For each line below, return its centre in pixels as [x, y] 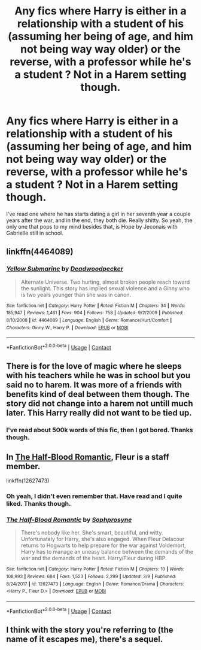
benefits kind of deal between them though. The [98, 394]
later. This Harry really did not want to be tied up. [99, 413]
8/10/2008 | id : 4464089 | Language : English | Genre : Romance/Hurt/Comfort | [89, 320]
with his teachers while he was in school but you [98, 376]
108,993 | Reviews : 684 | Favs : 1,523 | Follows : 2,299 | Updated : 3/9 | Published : [91, 576]
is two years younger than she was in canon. [76, 294]
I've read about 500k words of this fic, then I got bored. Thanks [100, 430]
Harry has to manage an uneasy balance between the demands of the [107, 552]
